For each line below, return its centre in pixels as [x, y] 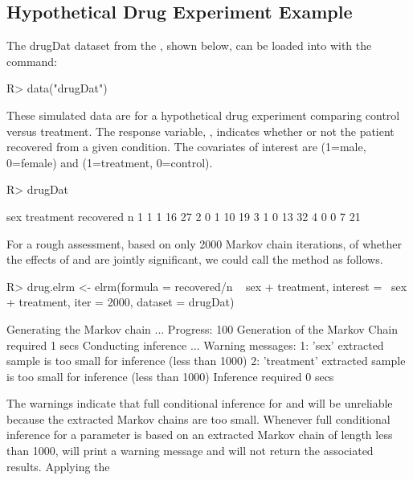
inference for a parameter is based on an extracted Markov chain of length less [200, 435]
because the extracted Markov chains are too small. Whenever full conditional [198, 418]
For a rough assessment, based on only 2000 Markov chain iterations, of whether [204, 243]
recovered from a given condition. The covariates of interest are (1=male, [186, 147]
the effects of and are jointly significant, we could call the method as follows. [195, 259]
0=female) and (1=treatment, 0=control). [110, 162]
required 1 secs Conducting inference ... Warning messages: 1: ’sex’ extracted [195, 345]
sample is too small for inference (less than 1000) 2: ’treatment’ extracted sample [206, 361]
